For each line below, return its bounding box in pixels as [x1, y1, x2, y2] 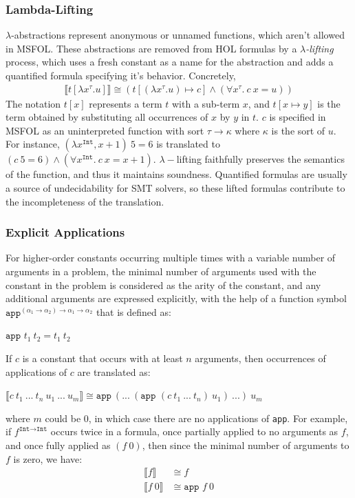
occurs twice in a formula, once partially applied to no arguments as [50, 424, 338, 439]
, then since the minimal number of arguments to [142, 438, 349, 452]
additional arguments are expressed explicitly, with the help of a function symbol [6, 291, 347, 306]
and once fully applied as [6, 438, 111, 452]
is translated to [156, 137, 220, 151]
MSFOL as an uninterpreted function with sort [6, 123, 204, 137]
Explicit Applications [6, 223, 125, 241]
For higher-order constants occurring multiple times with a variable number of [6, 250, 336, 265]
